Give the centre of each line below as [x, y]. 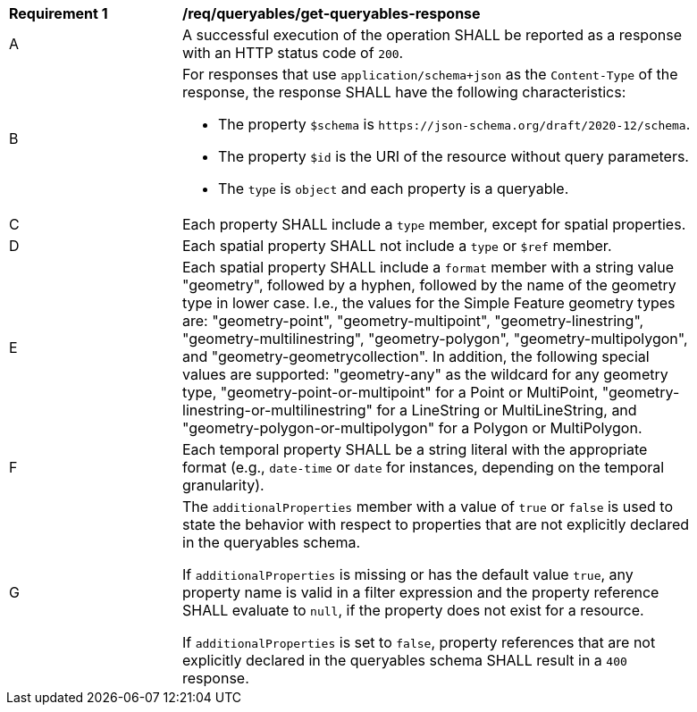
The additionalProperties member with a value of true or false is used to [428, 507]
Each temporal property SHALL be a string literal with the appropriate [415, 449]
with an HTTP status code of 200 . [293, 53]
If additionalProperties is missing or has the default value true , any [408, 574]
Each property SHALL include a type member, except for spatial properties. [434, 224]
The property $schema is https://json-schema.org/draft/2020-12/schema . [454, 124]
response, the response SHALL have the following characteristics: [404, 92]
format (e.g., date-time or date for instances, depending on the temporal [424, 467]
